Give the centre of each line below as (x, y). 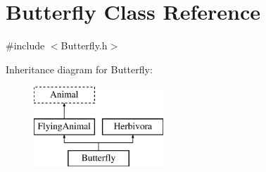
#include (25, 45)
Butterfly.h (84, 45)
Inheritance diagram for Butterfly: (79, 69)
